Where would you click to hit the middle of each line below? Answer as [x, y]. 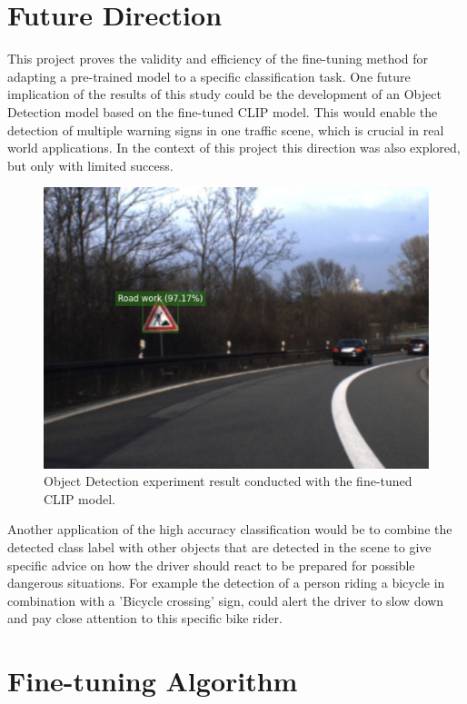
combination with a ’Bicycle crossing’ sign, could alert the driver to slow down [226, 600]
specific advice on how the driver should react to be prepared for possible [211, 565]
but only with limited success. [90, 165]
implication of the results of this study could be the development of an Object [224, 94]
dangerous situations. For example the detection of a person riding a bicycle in [226, 583]
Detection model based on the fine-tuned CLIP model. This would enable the [223, 111]
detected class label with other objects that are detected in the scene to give [219, 546]
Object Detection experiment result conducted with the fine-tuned [228, 481]
